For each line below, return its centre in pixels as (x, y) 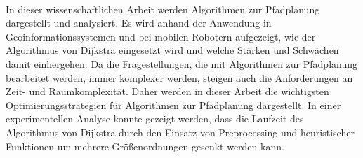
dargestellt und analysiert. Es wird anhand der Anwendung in (139, 23)
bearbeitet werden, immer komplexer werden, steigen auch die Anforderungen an (179, 77)
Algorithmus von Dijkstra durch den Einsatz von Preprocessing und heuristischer (180, 132)
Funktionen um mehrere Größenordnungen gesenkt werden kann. (145, 146)
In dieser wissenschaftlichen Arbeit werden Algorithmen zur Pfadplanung (163, 9)
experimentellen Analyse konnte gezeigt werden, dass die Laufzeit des (155, 118)
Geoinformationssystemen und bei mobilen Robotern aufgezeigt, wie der (161, 36)
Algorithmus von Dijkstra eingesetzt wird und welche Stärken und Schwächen (172, 50)
